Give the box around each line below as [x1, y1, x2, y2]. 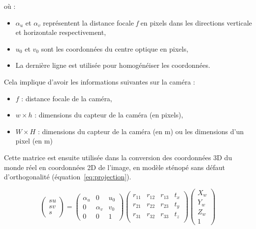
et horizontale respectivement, [15, 27, 106, 37]
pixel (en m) [15, 136, 53, 146]
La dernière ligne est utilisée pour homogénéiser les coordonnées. [15, 60, 210, 70]
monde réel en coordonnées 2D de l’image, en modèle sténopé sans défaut [4, 162, 225, 172]
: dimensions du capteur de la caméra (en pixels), [34, 110, 183, 120]
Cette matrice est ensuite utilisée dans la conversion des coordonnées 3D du [4, 152, 232, 162]
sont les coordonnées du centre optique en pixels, [41, 43, 189, 54]
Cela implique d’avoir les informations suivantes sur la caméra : [4, 76, 195, 86]
